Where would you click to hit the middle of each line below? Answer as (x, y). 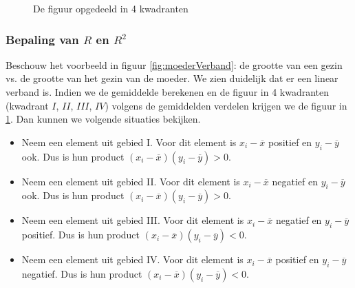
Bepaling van (42, 39)
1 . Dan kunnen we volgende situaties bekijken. (103, 119)
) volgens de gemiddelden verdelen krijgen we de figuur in (226, 105)
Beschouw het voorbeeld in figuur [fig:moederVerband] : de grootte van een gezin (174, 64)
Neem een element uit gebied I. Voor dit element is (129, 142)
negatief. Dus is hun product (82, 273)
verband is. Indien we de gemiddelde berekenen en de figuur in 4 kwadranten (168, 92)
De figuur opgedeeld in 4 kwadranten (111, 8)
